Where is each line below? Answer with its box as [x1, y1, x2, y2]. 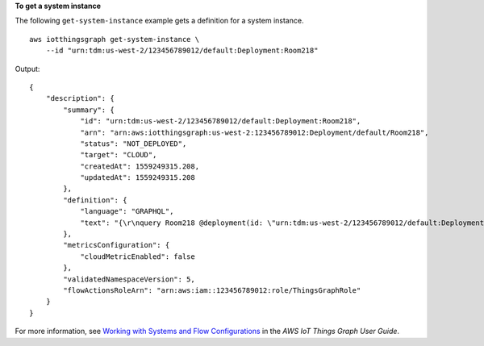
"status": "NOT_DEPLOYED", [80, 139, 187, 148]
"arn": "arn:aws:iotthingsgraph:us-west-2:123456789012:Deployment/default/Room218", [80, 127, 429, 137]
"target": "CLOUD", [80, 150, 157, 160]
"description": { [45, 94, 115, 103]
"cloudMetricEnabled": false [80, 252, 195, 261]
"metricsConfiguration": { [63, 240, 170, 250]
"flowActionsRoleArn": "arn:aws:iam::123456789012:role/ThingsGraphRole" [63, 286, 361, 294]
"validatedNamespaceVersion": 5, [63, 274, 195, 284]
